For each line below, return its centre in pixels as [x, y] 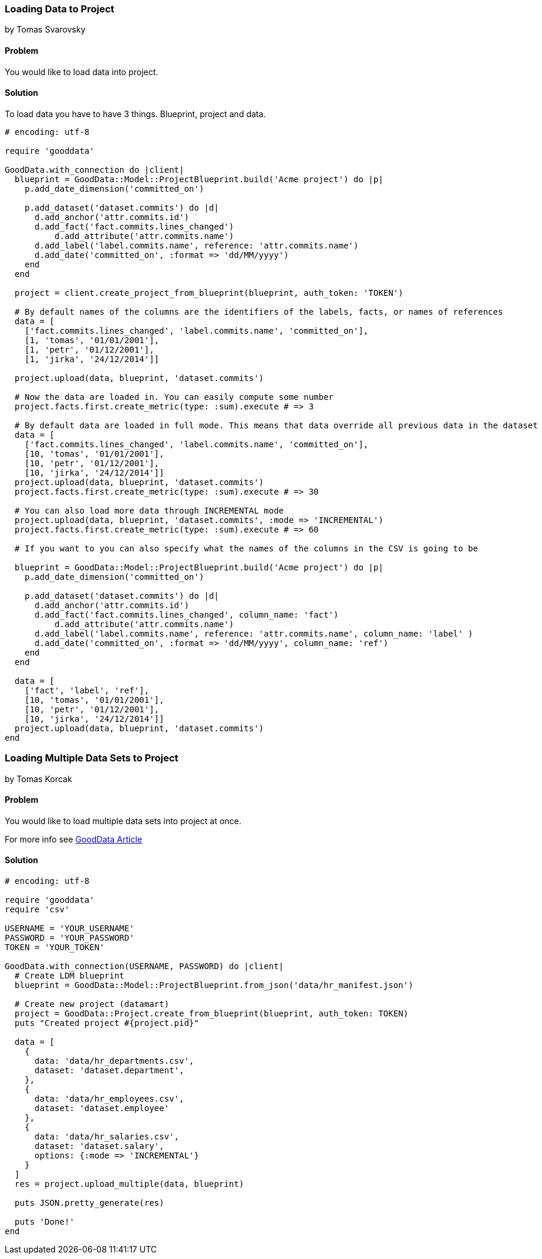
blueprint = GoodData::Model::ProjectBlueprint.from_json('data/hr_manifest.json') [214, 985]
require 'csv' [37, 909]
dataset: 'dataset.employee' [102, 1108]
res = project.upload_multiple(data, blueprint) [129, 1184]
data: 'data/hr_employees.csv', [109, 1099]
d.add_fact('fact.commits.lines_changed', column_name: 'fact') [186, 614]
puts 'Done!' [45, 1222]
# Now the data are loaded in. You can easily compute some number [174, 397]
